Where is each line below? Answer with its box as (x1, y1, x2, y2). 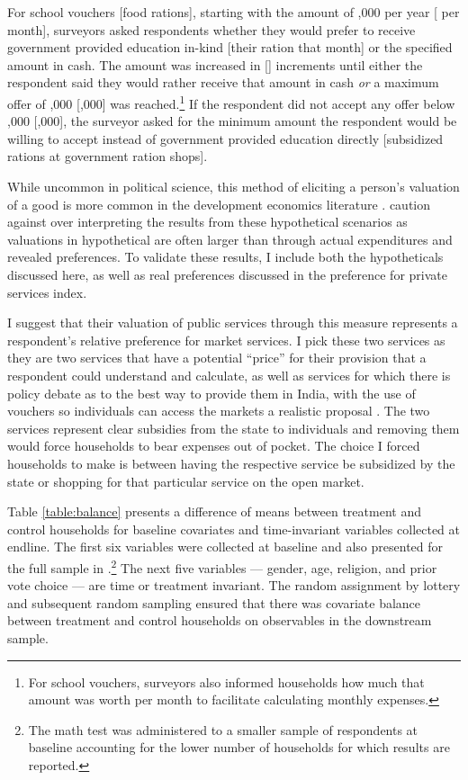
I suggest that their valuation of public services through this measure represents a (7, 313, 458, 332)
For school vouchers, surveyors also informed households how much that (28, 672, 425, 691)
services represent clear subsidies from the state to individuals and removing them (7, 418, 460, 437)
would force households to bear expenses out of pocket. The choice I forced (7, 436, 420, 455)
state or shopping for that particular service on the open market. (7, 471, 364, 490)
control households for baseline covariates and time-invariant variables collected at (7, 519, 461, 538)
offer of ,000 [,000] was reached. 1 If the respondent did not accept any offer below (7, 91, 455, 112)
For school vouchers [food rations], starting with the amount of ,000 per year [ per (7, 3, 460, 21)
